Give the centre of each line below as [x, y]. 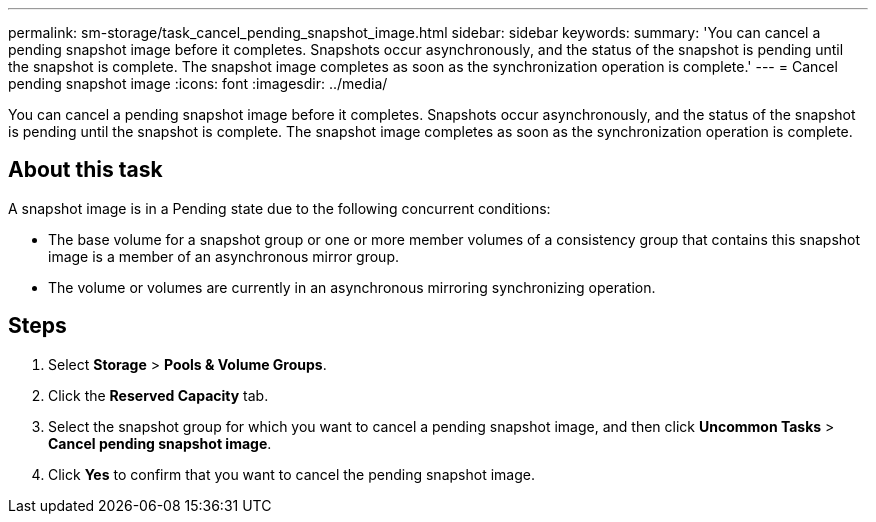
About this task [85, 170]
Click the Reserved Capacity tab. [158, 395]
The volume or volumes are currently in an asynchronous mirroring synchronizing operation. [352, 287]
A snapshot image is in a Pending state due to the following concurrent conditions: [279, 208]
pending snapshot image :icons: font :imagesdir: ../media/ [198, 83]
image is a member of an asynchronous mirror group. [223, 256]
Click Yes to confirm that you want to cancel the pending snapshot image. [291, 474]
